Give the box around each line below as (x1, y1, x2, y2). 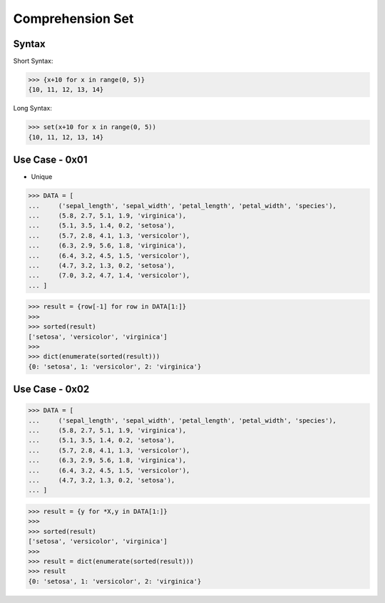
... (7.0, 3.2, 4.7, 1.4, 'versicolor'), (28, 272, 190, 279)
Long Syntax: (13, 104, 53, 113)
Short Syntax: (13, 57, 53, 66)
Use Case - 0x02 (13, 383, 90, 396)
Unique (31, 172, 53, 181)
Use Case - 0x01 (13, 154, 88, 166)
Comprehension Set (13, 11, 134, 26)
